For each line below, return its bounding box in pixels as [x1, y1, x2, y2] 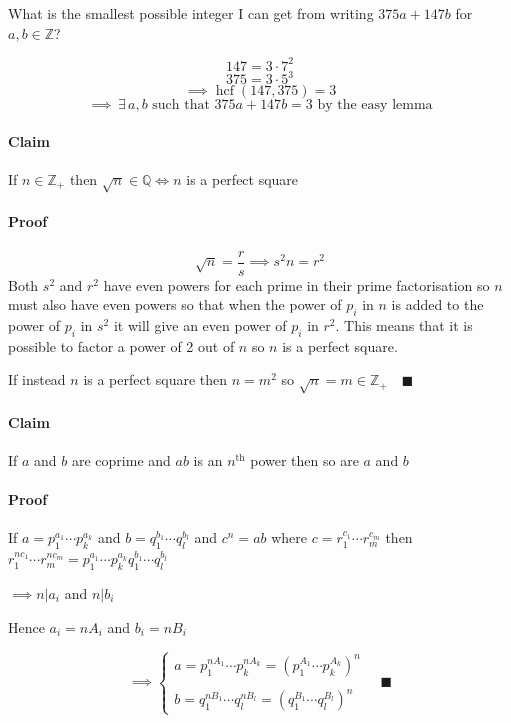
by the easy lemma [317, 98, 433, 113]
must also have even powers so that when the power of [8, 294, 342, 315]
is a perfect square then [83, 369, 228, 390]
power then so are [250, 449, 359, 470]
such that [152, 98, 210, 113]
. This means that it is [335, 315, 473, 335]
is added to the [391, 294, 484, 315]
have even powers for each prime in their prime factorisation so [103, 274, 490, 295]
